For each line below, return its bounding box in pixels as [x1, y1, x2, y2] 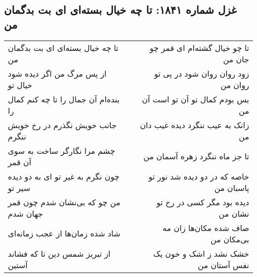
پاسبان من [214, 182, 249, 193]
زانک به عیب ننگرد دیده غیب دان [140, 119, 249, 131]
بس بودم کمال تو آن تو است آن [142, 93, 249, 105]
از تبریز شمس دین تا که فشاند [8, 247, 111, 259]
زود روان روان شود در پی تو [154, 67, 249, 79]
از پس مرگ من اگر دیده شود [8, 67, 107, 79]
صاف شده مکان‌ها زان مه [163, 222, 249, 233]
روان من [220, 79, 249, 91]
